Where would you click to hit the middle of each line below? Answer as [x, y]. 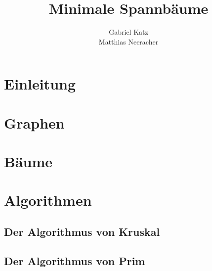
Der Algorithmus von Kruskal [82, 232]
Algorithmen [48, 200]
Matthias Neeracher [128, 41]
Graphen [34, 122]
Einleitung [40, 84]
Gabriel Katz [128, 32]
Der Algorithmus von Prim [75, 260]
